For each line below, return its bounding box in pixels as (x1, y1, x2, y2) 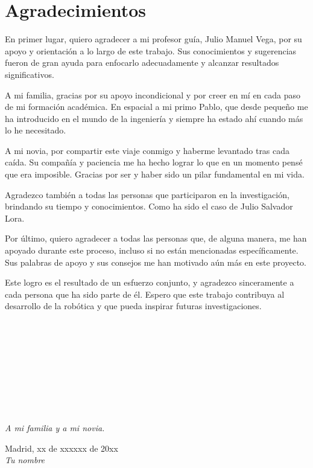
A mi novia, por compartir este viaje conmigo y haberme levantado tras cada (5, 144, 290, 156)
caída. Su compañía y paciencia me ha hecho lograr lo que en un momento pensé (5, 156, 303, 168)
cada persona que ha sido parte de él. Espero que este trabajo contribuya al (5, 287, 285, 300)
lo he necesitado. (5, 124, 66, 136)
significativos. (5, 68, 54, 80)
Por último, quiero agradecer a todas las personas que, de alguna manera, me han (5, 232, 307, 245)
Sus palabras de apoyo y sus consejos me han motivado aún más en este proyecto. (5, 255, 306, 268)
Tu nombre (5, 454, 45, 466)
